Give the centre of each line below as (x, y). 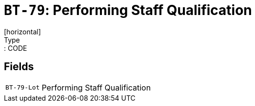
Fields (19, 67)
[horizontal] (22, 31)
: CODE (16, 48)
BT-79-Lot (23, 88)
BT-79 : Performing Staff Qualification (128, 10)
